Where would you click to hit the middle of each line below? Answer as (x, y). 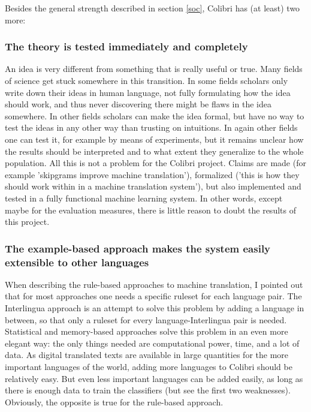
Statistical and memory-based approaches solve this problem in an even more (147, 331)
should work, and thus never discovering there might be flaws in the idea (138, 104)
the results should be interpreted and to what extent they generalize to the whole (154, 151)
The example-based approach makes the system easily (138, 248)
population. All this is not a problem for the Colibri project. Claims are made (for (155, 163)
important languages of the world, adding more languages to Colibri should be (149, 367)
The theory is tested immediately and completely (126, 46)
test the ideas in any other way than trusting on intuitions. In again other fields (151, 127)
